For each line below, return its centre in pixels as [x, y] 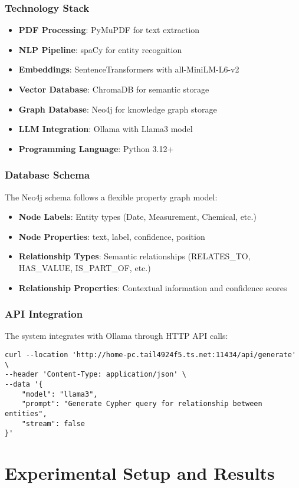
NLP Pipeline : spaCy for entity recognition [100, 49]
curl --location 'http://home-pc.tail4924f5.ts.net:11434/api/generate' [150, 355]
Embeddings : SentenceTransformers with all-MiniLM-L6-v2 [129, 69]
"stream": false [53, 423]
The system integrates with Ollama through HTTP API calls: [116, 336]
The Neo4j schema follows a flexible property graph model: [111, 197]
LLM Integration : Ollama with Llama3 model [106, 129]
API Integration [44, 314]
